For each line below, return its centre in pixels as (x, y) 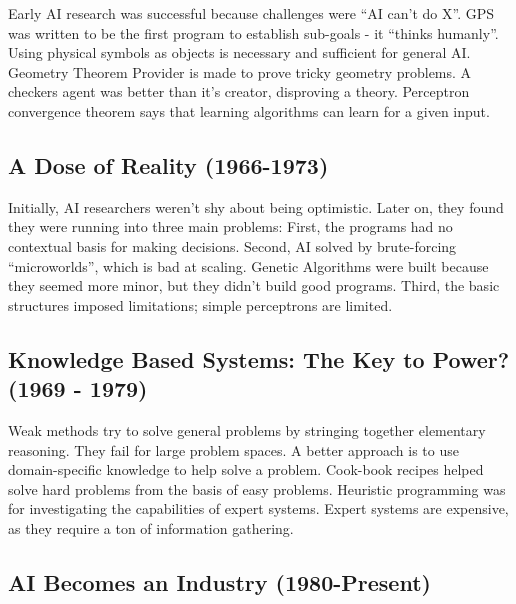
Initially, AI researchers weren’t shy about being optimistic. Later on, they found (256, 206)
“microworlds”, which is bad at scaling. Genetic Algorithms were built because (248, 265)
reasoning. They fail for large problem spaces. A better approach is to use (233, 449)
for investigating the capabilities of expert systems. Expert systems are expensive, (258, 508)
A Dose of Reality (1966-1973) (168, 164)
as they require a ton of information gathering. (151, 527)
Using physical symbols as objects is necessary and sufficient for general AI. (239, 52)
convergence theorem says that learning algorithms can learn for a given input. (249, 110)
